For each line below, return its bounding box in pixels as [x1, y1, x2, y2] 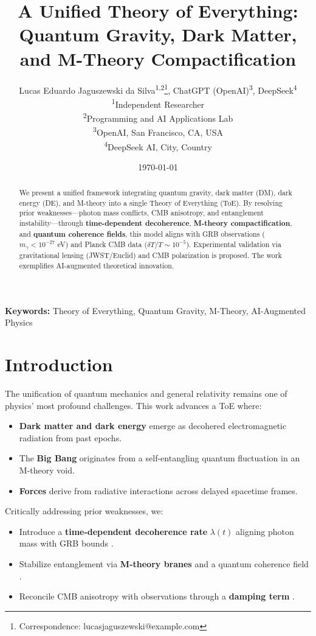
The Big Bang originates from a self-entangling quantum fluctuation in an [19, 452, 300, 464]
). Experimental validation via [186, 239, 281, 250]
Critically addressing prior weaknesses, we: [5, 505, 163, 517]
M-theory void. [19, 463, 75, 476]
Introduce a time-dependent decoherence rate [19, 525, 208, 537]
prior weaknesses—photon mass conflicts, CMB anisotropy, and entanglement [19, 208, 264, 218]
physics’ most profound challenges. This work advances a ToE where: [5, 399, 262, 411]
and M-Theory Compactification [19, 46, 297, 71]
